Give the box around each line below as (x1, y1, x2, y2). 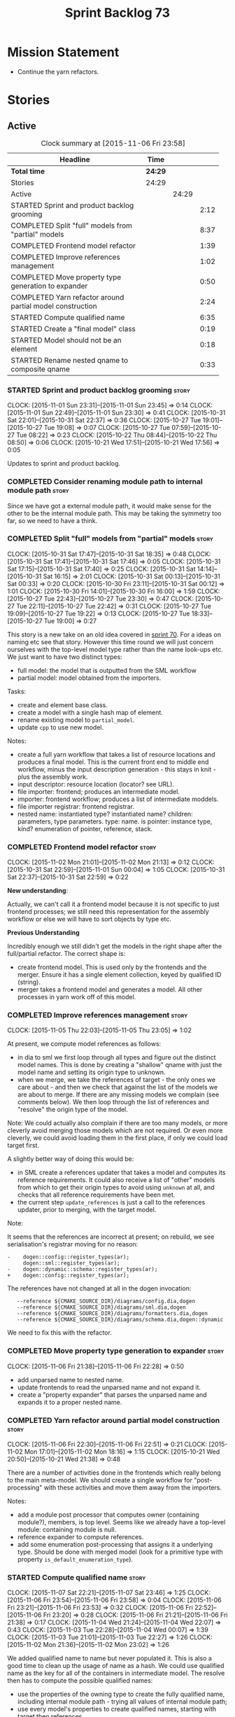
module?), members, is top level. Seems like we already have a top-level (17, 1518, 226, 1527)
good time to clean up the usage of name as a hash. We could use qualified (7, 1662, 225, 1670)
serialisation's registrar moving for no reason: (7, 1240, 138, 1249)
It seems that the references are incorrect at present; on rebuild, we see (7, 1232, 215, 1241)
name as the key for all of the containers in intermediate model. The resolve (7, 1669, 225, 1678)
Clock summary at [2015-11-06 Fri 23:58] (41, 138, 185, 148)
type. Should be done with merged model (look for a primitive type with (17, 1548, 224, 1556)
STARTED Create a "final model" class (10, 324, 136, 333)
